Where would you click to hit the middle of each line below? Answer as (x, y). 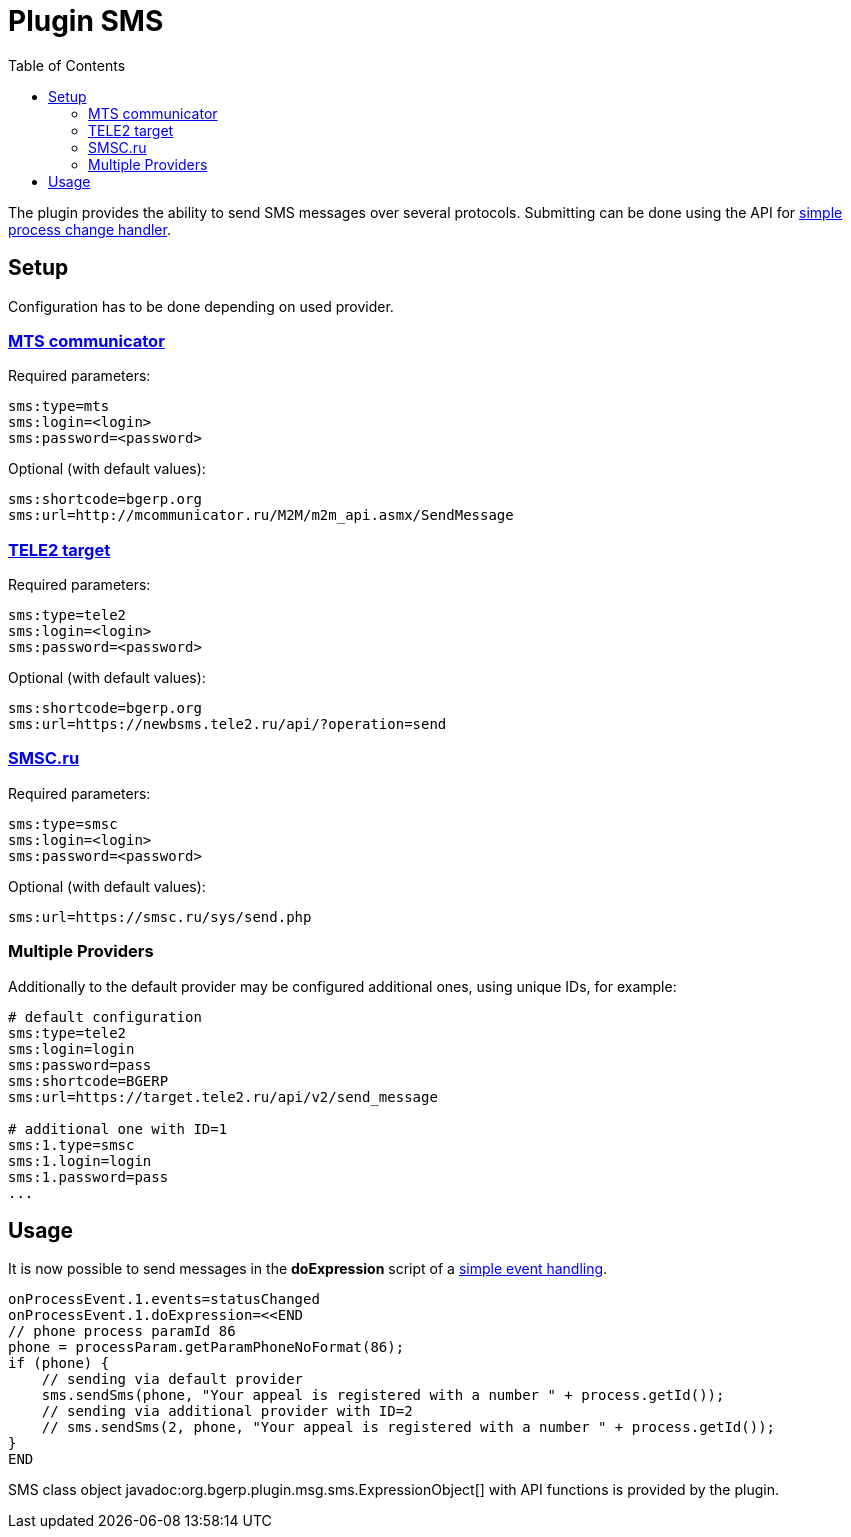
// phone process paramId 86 (122, 1331)
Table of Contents (67, 65)
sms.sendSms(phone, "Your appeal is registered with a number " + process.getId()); (383, 1395)
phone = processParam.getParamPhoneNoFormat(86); (206, 1347)
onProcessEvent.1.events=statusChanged (164, 1299)
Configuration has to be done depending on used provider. (201, 306)
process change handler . (89, 229)
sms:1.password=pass (88, 1176)
